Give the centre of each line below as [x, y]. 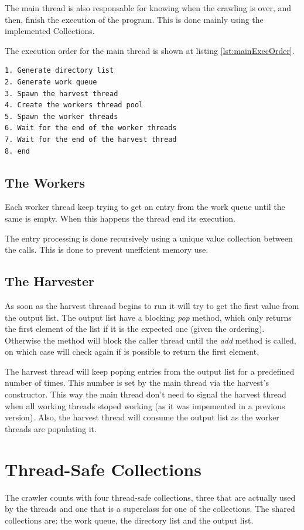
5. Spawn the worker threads [62, 116]
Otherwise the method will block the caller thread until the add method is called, [151, 340]
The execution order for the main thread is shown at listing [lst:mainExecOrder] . [150, 50]
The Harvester [50, 281]
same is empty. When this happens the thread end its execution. [120, 218]
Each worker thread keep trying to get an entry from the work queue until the [145, 207]
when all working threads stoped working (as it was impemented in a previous [145, 405]
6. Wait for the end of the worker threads [91, 128]
